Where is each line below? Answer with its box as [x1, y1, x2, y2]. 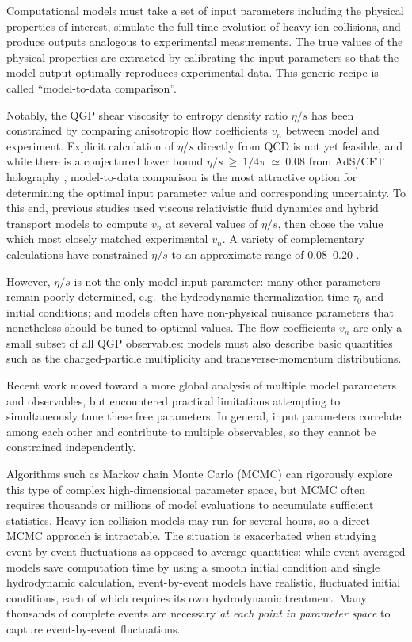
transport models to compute [6, 215, 148, 231]
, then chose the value [277, 215, 383, 231]
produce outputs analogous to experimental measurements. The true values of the [6, 33, 403, 50]
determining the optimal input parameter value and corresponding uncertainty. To [6, 184, 406, 200]
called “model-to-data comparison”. [6, 79, 177, 96]
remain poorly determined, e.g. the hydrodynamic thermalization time [6, 288, 349, 305]
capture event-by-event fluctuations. [6, 620, 181, 636]
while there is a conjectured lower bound [6, 153, 204, 169]
